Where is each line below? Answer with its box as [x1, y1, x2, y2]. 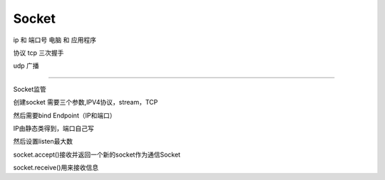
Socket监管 [13, 85, 46, 93]
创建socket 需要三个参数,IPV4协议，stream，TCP [13, 98, 158, 107]
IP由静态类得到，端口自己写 [13, 124, 94, 132]
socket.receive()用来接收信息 [13, 164, 99, 172]
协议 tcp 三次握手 [13, 48, 64, 57]
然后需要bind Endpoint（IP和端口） [13, 111, 116, 120]
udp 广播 [13, 61, 39, 70]
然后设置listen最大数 [13, 137, 73, 146]
